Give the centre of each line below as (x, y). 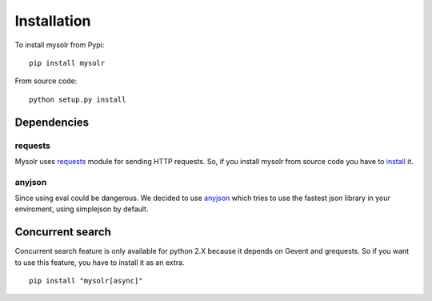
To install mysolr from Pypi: (60, 45)
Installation (53, 21)
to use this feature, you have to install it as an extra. (100, 262)
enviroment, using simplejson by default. (82, 209)
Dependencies (52, 122)
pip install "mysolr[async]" (86, 281)
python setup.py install (78, 99)
